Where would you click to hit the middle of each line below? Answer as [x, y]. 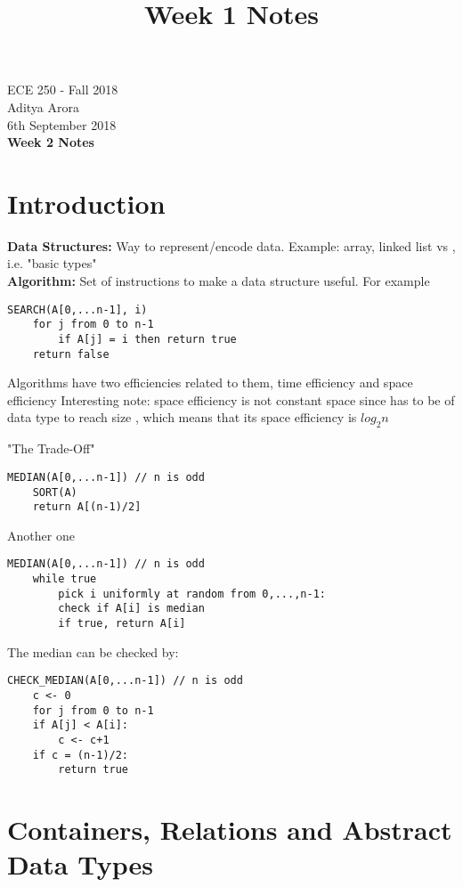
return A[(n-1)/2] [87, 507]
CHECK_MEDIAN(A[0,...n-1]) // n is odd [125, 681]
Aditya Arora [43, 106]
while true [65, 579]
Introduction [86, 203]
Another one [41, 535]
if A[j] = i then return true [147, 339]
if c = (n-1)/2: [81, 755]
